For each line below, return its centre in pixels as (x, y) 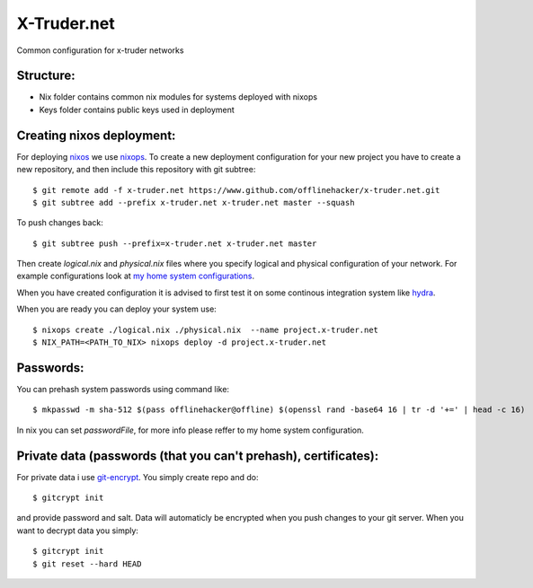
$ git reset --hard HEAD (87, 564)
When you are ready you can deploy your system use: (117, 309)
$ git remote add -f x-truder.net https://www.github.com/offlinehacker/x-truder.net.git (236, 190)
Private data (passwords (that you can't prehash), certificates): (198, 456)
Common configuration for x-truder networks (100, 50)
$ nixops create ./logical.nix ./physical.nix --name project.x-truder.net (206, 329)
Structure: (46, 76)
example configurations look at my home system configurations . (136, 276)
